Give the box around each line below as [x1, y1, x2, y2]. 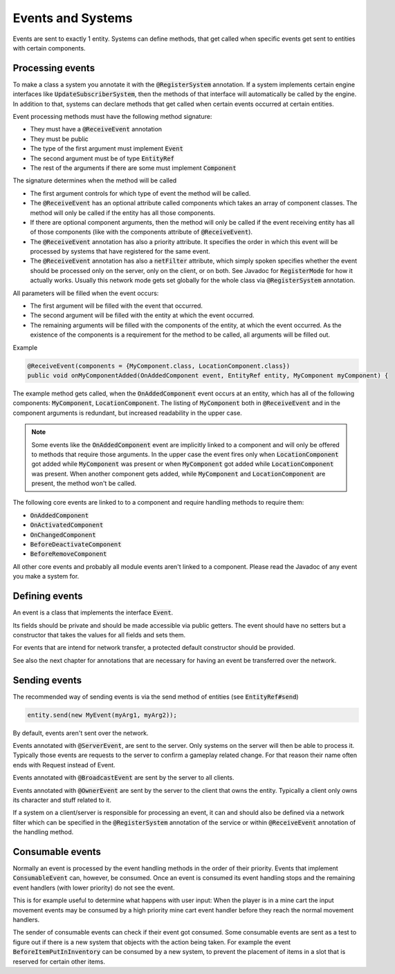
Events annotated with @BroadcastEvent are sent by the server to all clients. [12, 774, 235, 782]
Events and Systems [12, 10, 133, 26]
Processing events [12, 62, 95, 74]
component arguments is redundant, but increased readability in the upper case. [12, 409, 242, 417]
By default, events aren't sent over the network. [12, 729, 149, 737]
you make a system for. [12, 572, 80, 581]
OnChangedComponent [30, 531, 96, 538]
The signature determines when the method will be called [12, 176, 177, 185]
